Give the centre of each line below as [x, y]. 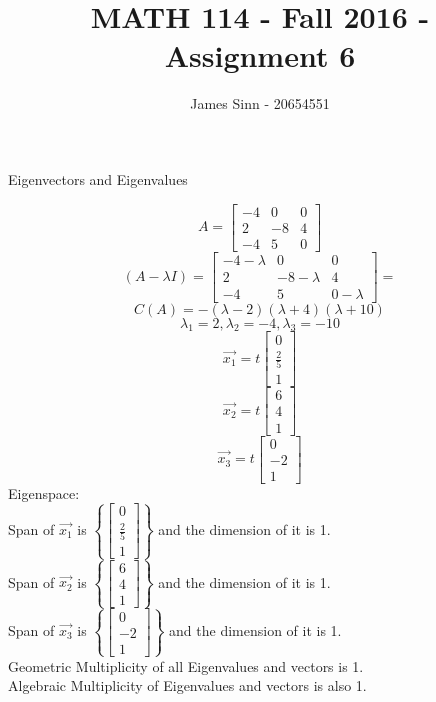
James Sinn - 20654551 [260, 103]
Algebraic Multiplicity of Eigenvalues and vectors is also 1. [187, 685]
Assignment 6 [260, 55]
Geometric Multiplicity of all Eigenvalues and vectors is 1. [186, 665]
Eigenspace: [44, 492]
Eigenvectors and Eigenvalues [98, 178]
